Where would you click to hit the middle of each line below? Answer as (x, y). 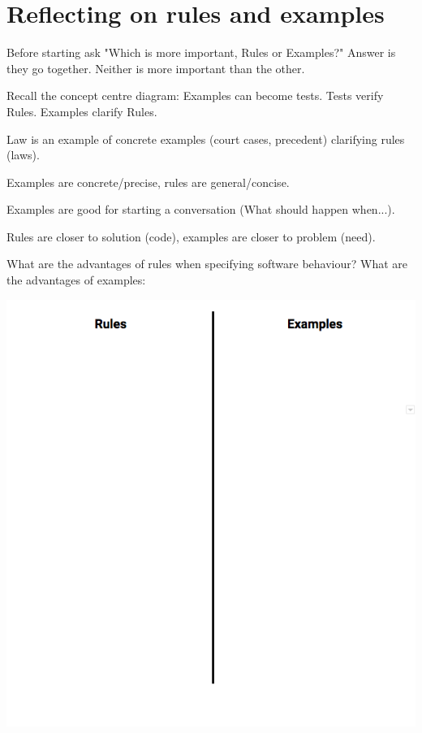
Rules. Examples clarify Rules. (82, 111)
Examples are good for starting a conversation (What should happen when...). (201, 209)
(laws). (23, 155)
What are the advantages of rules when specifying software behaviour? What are (207, 264)
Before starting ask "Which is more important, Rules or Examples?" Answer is (201, 52)
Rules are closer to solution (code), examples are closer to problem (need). (191, 236)
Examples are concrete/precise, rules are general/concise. (148, 182)
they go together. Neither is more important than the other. (156, 68)
